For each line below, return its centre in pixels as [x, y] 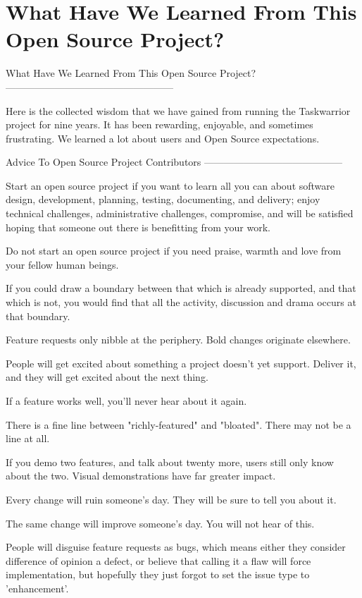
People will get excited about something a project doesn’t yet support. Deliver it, [181, 363]
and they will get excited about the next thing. [107, 377]
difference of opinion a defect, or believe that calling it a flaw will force [158, 560]
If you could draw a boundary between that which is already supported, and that [181, 288]
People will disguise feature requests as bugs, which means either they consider [176, 547]
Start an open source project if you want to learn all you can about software [170, 185]
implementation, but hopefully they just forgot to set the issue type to [158, 574]
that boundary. [38, 316]
